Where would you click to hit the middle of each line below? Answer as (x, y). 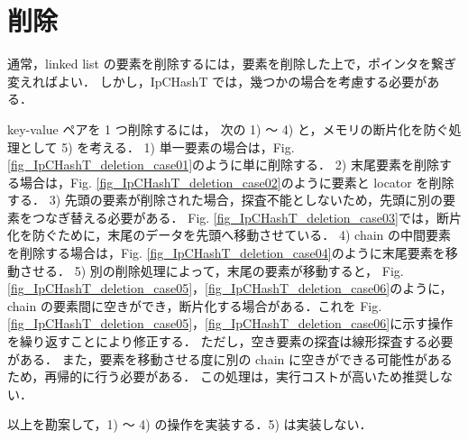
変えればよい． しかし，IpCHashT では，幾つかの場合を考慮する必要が (217, 81)
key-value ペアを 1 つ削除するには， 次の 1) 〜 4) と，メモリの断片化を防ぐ (228, 128)
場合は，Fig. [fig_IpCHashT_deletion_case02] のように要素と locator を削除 (237, 182)
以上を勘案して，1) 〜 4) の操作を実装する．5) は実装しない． (190, 424)
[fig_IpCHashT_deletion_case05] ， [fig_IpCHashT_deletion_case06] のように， (230, 288)
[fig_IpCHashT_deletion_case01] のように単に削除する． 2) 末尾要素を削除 (223, 165)
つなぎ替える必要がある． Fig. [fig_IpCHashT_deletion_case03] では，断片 (247, 217)
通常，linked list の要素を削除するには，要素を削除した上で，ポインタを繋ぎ (232, 64)
